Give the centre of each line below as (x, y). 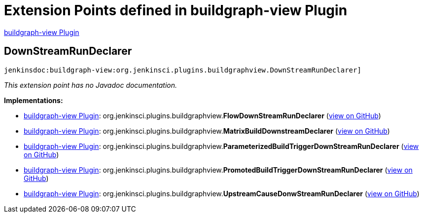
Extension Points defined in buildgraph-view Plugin (176, 10)
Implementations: (34, 100)
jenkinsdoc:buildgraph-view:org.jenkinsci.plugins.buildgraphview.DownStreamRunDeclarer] (183, 70)
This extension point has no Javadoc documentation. (91, 85)
